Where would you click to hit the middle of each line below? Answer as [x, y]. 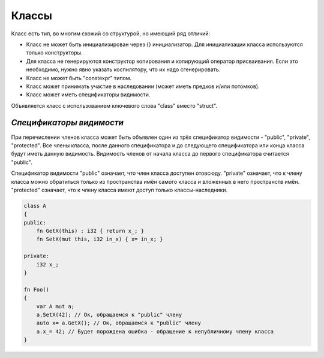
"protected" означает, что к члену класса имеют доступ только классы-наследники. [119, 190]
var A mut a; [55, 306]
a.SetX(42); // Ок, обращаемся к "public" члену [109, 315]
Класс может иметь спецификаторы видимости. [88, 95]
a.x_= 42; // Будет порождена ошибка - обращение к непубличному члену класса [155, 331]
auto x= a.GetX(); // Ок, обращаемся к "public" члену [118, 323]
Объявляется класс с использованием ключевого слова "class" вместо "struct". [114, 105]
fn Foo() [37, 289]
